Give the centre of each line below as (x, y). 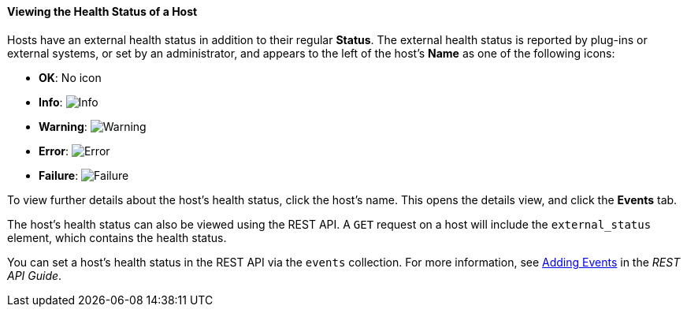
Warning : (63, 126)
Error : (54, 151)
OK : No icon (70, 77)
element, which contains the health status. (117, 237)
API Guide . (35, 275)
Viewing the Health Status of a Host (102, 11)
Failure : (59, 175)
